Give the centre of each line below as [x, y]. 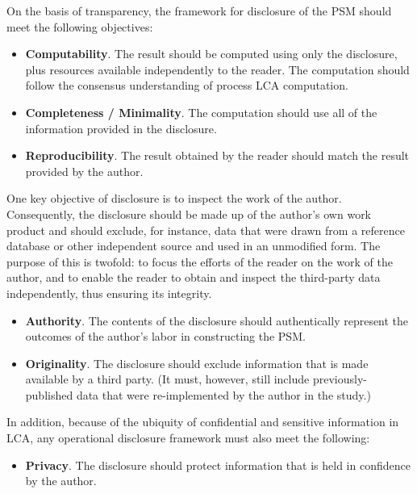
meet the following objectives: [80, 26]
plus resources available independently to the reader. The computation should [217, 69]
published [49, 394]
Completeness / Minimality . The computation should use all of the [201, 112]
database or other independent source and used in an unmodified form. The [194, 246]
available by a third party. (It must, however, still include [167, 379]
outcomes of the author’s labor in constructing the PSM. [165, 336]
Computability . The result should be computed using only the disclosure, [211, 54]
